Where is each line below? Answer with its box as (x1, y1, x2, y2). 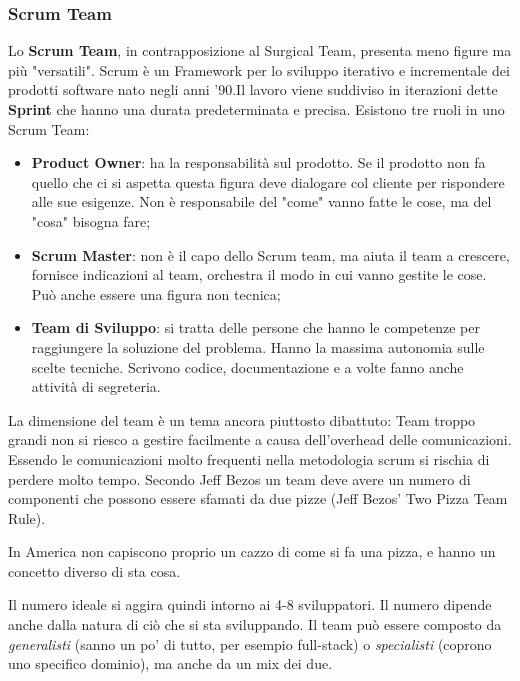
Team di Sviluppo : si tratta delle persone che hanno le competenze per (31, 317, 480, 338)
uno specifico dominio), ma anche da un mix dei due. (8, 653, 333, 674)
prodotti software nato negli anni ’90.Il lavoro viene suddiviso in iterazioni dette (8, 79, 498, 100)
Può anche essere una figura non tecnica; (31, 283, 281, 304)
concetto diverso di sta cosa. (8, 560, 181, 581)
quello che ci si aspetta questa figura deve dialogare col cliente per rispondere (31, 171, 505, 192)
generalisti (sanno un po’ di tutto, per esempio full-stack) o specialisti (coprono (8, 633, 492, 654)
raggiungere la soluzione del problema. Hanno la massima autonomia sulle (31, 336, 485, 357)
